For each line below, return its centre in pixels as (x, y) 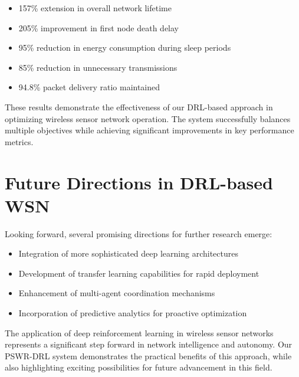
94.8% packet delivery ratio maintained (89, 87)
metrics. (19, 141)
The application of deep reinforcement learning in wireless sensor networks (139, 332)
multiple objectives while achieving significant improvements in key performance (149, 130)
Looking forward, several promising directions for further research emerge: (139, 233)
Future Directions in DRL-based (139, 182)
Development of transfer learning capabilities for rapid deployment (139, 273)
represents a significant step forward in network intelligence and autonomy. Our (149, 344)
